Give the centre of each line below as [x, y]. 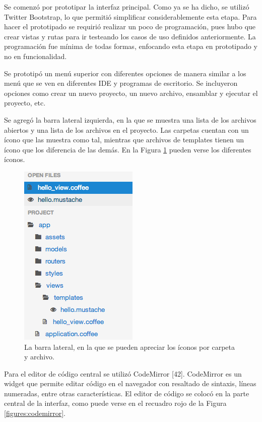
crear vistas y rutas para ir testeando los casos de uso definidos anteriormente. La [130, 36]
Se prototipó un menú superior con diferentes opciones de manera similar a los [125, 73]
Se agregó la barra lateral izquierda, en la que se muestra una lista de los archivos [130, 119]
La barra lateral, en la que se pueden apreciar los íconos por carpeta [129, 347]
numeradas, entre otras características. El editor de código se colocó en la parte [127, 393]
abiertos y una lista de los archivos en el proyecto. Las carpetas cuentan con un [126, 129]
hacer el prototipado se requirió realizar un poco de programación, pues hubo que [130, 27]
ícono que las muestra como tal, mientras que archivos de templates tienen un [124, 140]
